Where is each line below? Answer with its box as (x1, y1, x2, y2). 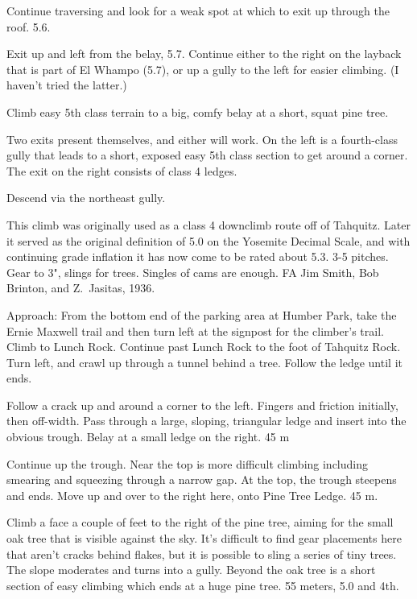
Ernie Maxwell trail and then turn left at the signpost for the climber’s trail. (6, 322, 384, 339)
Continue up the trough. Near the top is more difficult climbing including (6, 455, 369, 472)
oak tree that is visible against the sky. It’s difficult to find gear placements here (6, 530, 402, 547)
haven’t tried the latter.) (6, 76, 127, 93)
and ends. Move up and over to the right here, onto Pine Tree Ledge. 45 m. (6, 486, 378, 503)
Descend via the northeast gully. (6, 189, 166, 206)
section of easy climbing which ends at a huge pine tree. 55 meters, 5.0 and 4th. (6, 576, 399, 593)
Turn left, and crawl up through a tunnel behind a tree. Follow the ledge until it (6, 353, 403, 370)
